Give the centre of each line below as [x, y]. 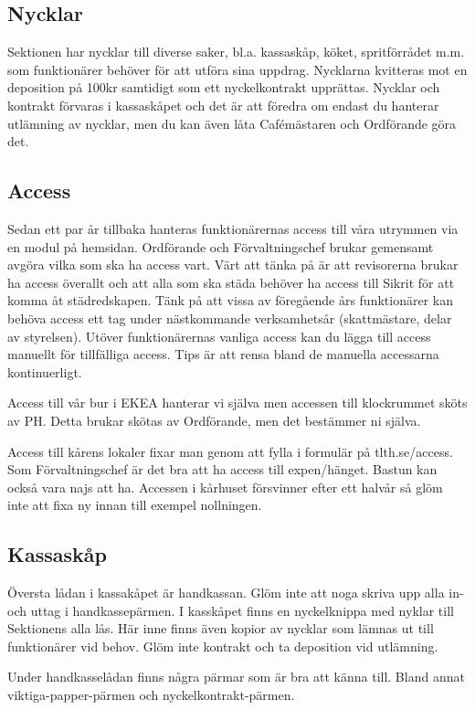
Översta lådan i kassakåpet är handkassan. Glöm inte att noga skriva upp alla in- [236, 593]
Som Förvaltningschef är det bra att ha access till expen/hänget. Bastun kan [222, 469]
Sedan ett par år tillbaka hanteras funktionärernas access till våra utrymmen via [233, 228]
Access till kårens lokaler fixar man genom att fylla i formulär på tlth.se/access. [230, 451]
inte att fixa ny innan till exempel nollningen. [135, 505]
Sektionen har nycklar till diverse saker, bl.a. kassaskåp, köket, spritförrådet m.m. [236, 52]
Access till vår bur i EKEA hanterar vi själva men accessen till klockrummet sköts [237, 403]
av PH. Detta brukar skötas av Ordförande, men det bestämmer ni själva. [214, 420]
